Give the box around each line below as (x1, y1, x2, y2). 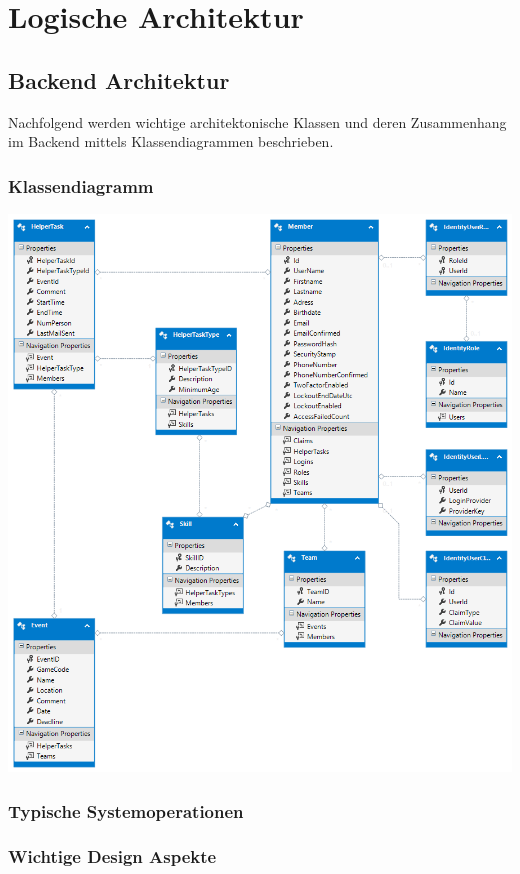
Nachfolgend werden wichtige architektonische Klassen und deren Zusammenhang (8, 111, 507, 132)
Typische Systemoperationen (8, 798, 244, 823)
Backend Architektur (8, 64, 230, 95)
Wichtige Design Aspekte (8, 844, 217, 869)
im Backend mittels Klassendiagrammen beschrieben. (8, 131, 334, 152)
